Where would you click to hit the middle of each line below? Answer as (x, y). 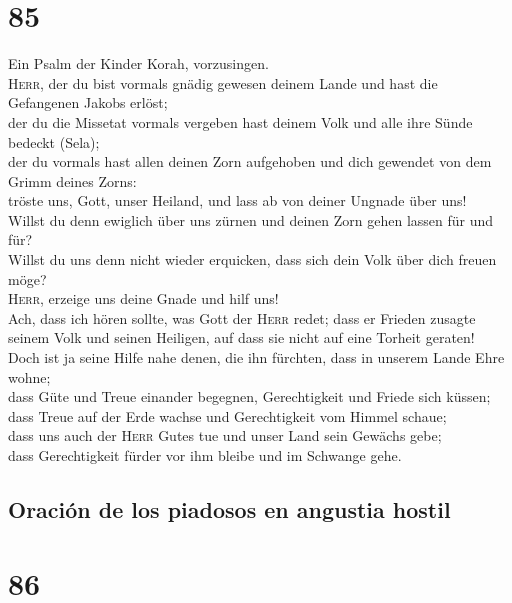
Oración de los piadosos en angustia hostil (229, 508)
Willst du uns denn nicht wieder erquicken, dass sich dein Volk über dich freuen (252, 259)
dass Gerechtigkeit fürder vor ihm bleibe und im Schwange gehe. (205, 455)
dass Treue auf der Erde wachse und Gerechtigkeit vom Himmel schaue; (227, 415)
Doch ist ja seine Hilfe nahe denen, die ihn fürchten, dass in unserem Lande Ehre (256, 357)
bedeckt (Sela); (54, 141)
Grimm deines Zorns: (72, 180)
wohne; (29, 376)
